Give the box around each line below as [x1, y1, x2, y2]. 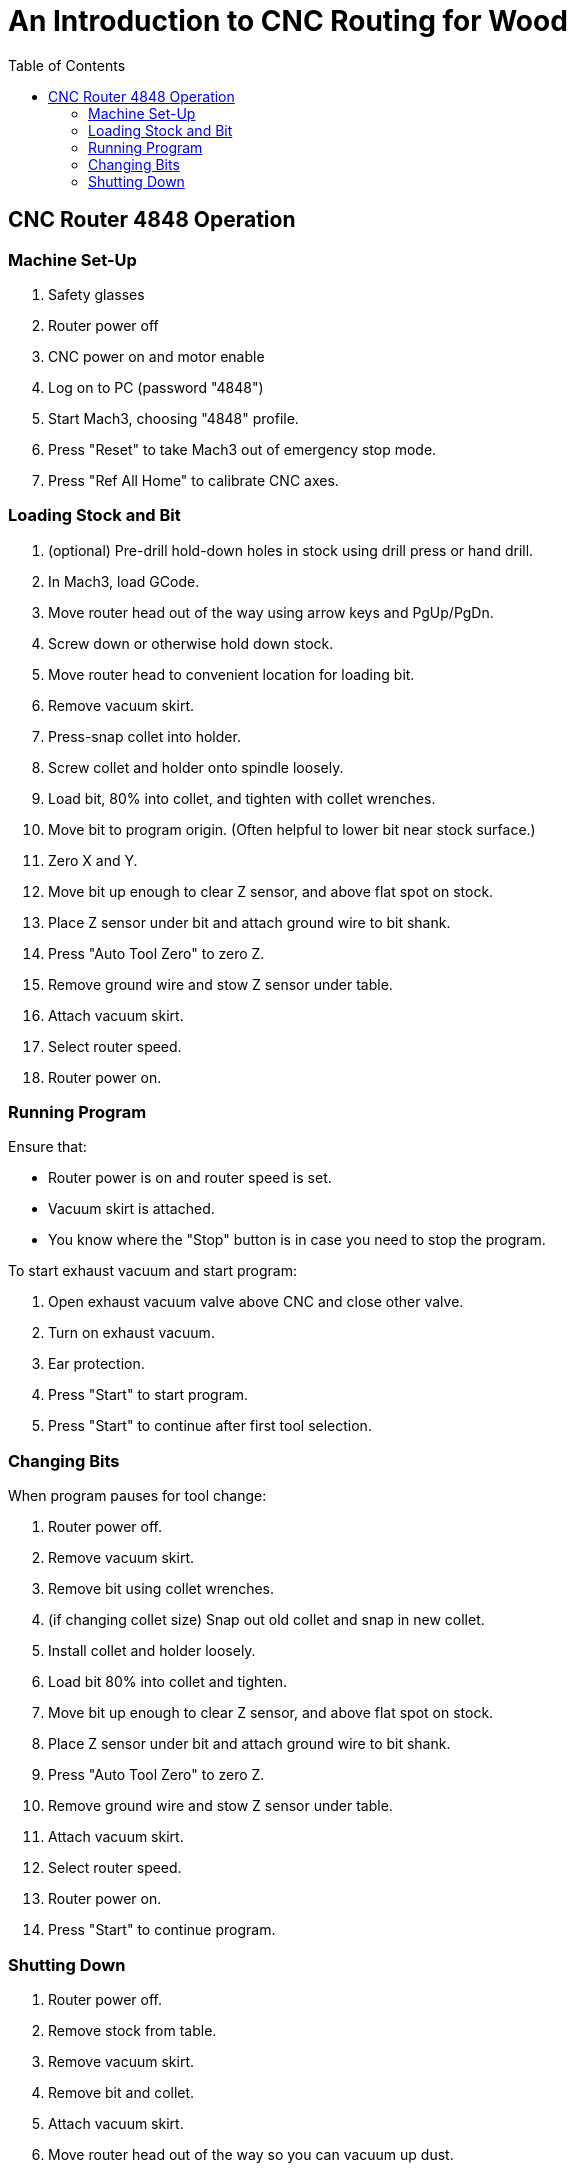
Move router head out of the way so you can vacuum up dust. [48, 2145, 454, 2163]
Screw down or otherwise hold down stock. [48, 634, 334, 652]
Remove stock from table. [48, 2021, 217, 2039]
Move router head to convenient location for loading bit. [48, 665, 415, 683]
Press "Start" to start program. [48, 1386, 249, 1404]
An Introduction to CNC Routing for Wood [8, 4, 568, 38]
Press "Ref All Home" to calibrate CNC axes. [48, 471, 339, 489]
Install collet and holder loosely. [48, 1642, 256, 1660]
